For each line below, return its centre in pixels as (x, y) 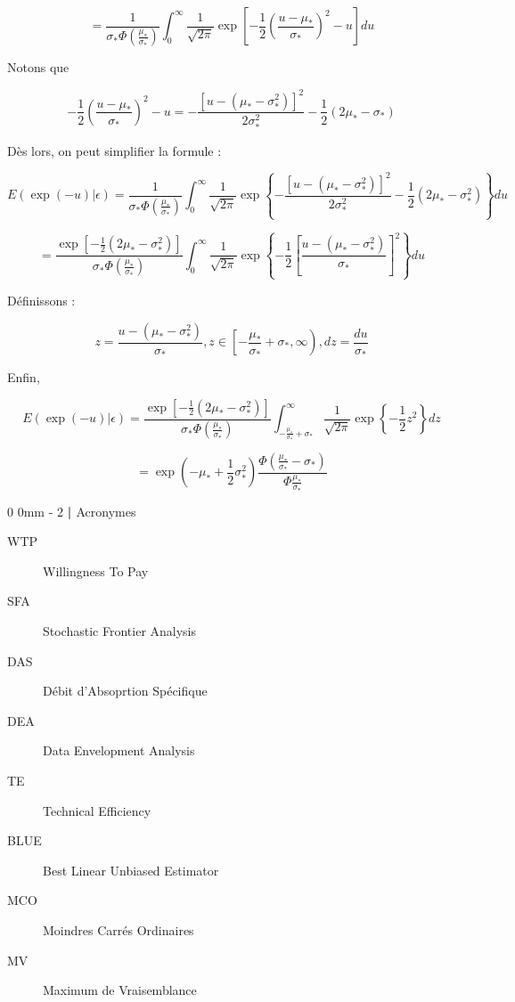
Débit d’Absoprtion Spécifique (125, 691)
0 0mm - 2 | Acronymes (72, 511)
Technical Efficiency (97, 810)
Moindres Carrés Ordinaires (119, 929)
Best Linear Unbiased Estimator (131, 870)
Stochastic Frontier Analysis (120, 630)
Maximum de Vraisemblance (120, 990)
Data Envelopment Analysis (119, 750)
